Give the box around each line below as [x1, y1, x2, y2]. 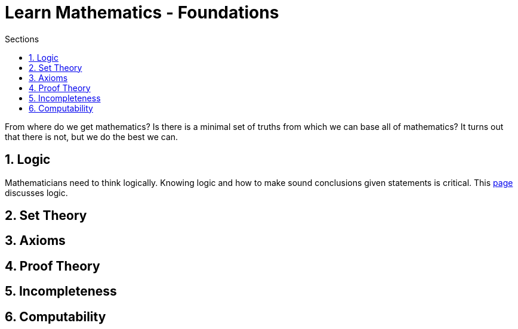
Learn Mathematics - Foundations [5, 2, 279, 23]
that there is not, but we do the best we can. [5, 131, 178, 142]
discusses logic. [5, 187, 68, 198]
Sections [5, 33, 39, 44]
